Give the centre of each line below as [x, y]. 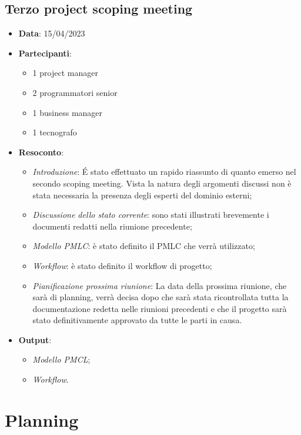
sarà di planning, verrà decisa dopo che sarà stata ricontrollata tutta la [160, 297]
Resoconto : [41, 152]
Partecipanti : [45, 53]
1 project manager [65, 73]
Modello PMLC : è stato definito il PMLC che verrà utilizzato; [144, 246]
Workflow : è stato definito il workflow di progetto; [122, 265]
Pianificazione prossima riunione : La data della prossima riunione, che [160, 285]
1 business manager [68, 112]
